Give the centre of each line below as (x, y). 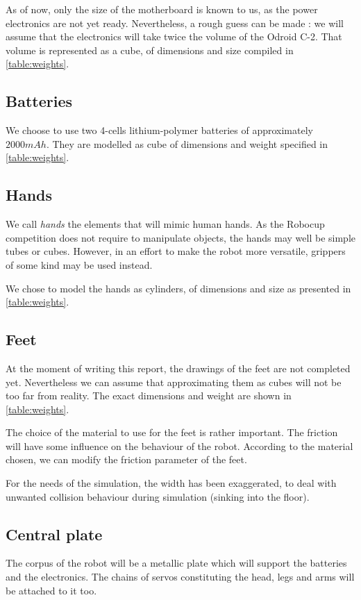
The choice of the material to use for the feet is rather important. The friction (172, 432)
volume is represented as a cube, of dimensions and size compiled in (150, 50)
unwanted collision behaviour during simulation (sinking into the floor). (158, 496)
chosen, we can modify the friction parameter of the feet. (126, 459)
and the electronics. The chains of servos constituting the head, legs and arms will (180, 577)
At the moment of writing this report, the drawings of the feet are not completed (178, 368)
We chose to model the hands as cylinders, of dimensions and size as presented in (178, 288)
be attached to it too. (51, 590)
